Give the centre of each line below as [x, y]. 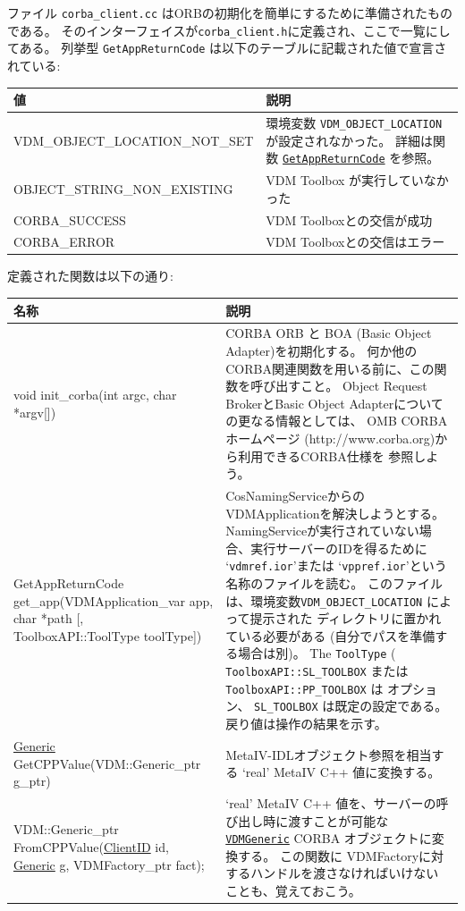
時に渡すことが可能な [326, 820]
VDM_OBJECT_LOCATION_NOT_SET [134, 140]
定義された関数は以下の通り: [90, 276]
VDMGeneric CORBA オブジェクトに [329, 838]
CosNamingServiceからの [295, 495]
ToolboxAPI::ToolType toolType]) [108, 635]
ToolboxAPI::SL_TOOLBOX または [317, 671]
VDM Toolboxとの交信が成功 [349, 219]
